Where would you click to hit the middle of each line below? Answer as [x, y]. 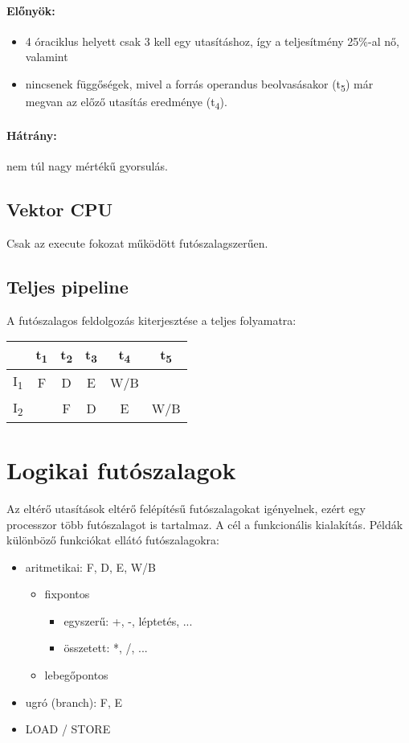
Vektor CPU [60, 209]
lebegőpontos [76, 675]
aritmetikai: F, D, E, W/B [91, 566]
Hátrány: [32, 135]
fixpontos [67, 594]
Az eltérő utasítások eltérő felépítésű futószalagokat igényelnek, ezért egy [186, 508]
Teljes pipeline [67, 286]
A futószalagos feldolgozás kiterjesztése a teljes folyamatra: [151, 320]
